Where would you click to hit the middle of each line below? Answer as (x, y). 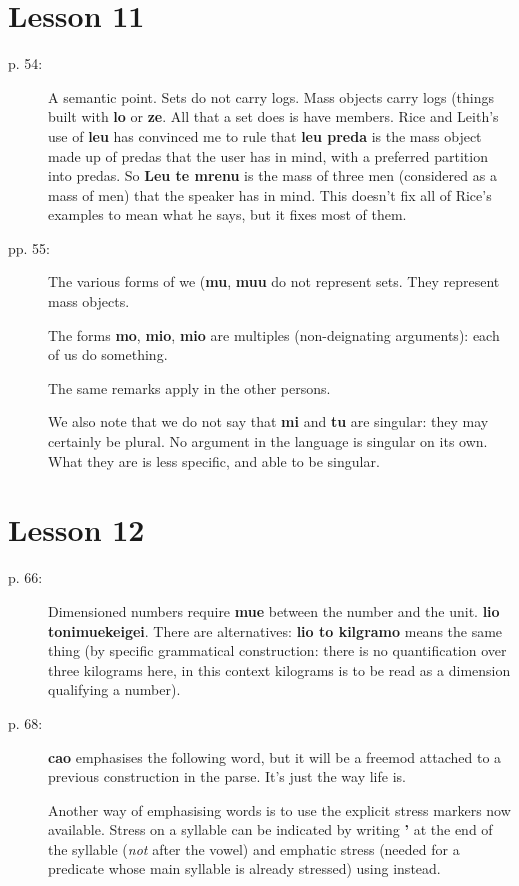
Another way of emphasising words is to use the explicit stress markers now (279, 809)
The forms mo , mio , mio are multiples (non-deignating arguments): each (274, 334)
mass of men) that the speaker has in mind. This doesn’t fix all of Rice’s (270, 194)
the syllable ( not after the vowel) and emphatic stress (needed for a (254, 848)
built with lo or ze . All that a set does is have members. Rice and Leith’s (273, 116)
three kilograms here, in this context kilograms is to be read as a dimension (279, 669)
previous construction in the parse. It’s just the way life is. (227, 776)
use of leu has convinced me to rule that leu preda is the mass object (265, 135)
